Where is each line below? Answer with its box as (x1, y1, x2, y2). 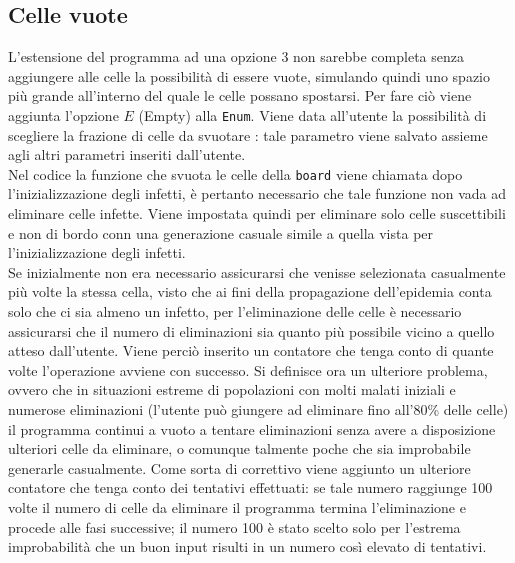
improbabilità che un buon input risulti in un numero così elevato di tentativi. (8, 536, 487, 557)
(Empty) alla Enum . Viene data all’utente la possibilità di (138, 104, 487, 125)
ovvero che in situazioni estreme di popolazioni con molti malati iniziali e (8, 379, 456, 400)
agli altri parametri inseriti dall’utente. (8, 144, 246, 165)
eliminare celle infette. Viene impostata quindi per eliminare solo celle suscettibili (8, 203, 506, 224)
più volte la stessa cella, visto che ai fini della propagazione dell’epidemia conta (8, 281, 492, 302)
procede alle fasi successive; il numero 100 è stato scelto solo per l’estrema (8, 516, 461, 537)
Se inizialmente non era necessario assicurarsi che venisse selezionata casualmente (8, 261, 506, 282)
